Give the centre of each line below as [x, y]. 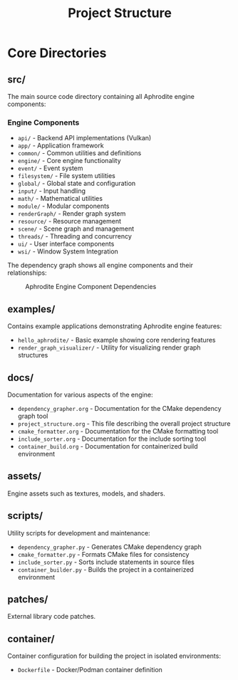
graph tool [33, 416]
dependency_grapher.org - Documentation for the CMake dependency [120, 408]
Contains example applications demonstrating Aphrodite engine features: [115, 326]
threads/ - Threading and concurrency [74, 236]
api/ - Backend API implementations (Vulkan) [84, 138]
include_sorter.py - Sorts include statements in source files [106, 562]
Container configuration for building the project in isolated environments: [114, 656]
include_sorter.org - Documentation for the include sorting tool [112, 439]
